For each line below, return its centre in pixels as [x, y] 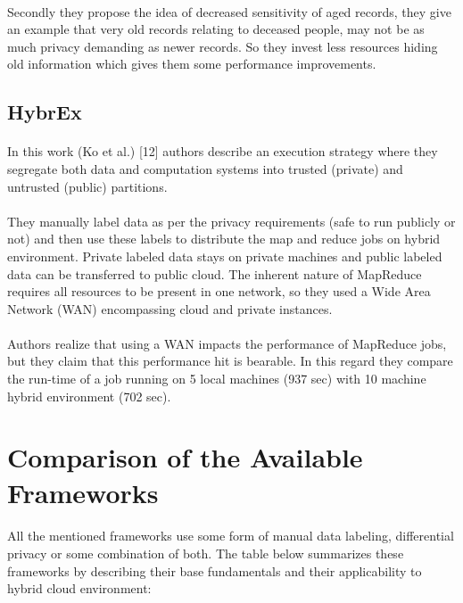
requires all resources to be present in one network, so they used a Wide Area [219, 291]
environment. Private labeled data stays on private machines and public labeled [225, 256]
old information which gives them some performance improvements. [192, 64]
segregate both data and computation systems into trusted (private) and [205, 168]
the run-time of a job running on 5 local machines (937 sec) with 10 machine [217, 379]
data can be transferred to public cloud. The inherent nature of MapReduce [215, 273]
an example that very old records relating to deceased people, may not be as [216, 29]
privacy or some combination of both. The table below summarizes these [206, 553]
